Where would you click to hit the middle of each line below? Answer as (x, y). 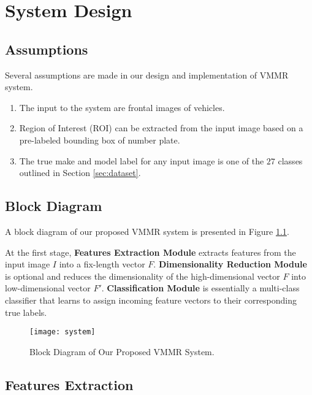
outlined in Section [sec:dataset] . (80, 173)
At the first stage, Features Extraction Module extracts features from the (150, 252)
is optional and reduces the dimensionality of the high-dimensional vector (143, 276)
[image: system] (63, 332)
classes (290, 160)
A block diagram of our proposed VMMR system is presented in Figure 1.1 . (147, 231)
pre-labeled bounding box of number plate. (100, 140)
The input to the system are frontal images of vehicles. (122, 107)
